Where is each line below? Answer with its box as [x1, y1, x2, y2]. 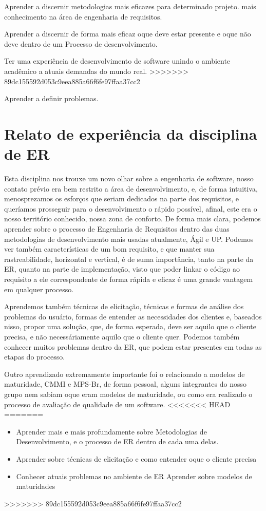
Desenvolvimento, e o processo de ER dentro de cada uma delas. [16, 436, 219, 447]
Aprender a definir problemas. [4, 93, 99, 104]
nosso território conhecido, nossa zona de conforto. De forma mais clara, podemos [4, 213, 261, 224]
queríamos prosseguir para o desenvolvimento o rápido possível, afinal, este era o [4, 203, 257, 214]
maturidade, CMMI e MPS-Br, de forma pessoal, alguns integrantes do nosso [4, 378, 246, 389]
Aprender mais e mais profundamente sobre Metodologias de [16, 426, 207, 437]
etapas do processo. [4, 351, 65, 362]
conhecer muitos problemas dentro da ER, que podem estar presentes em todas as [4, 341, 262, 352]
